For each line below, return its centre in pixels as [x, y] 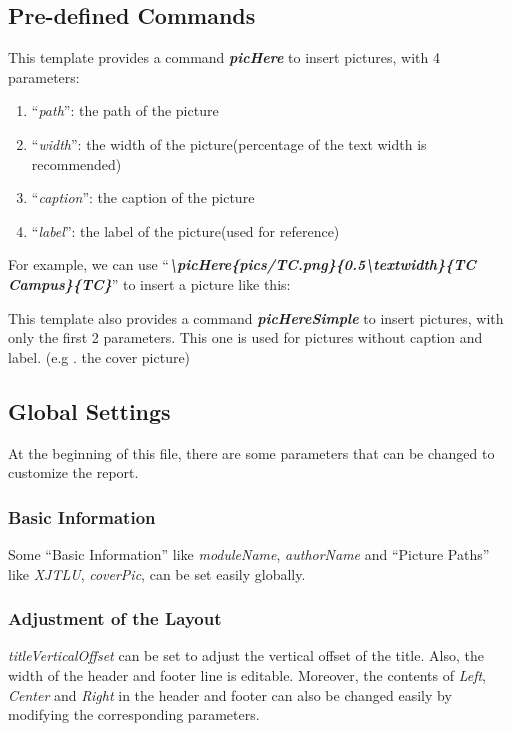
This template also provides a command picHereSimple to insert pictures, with [256, 317]
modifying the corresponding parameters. [134, 714]
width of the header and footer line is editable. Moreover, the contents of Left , [247, 674]
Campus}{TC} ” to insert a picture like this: [149, 283]
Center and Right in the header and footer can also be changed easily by [230, 694]
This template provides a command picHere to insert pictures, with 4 [224, 57]
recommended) [76, 163]
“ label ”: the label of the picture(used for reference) [185, 230]
